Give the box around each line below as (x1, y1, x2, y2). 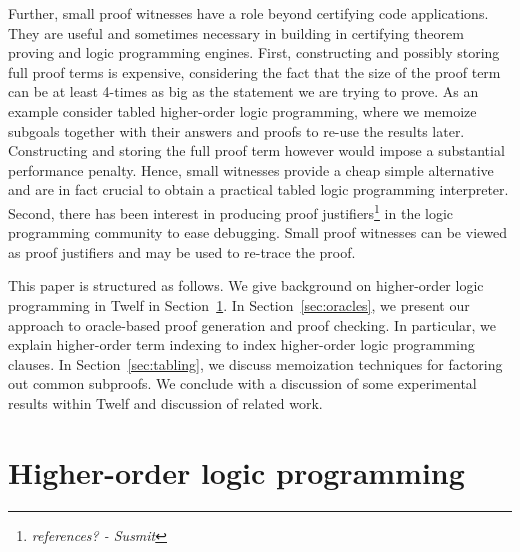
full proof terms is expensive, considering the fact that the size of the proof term (8, 61, 501, 82)
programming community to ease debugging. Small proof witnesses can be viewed (8, 222, 507, 243)
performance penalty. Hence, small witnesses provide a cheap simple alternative (8, 159, 494, 180)
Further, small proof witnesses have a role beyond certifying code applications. (8, 3, 489, 23)
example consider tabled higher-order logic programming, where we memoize (8, 100, 477, 121)
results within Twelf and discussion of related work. (8, 392, 323, 413)
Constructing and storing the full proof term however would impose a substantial (8, 140, 505, 161)
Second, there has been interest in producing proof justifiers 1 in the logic (8, 199, 454, 223)
